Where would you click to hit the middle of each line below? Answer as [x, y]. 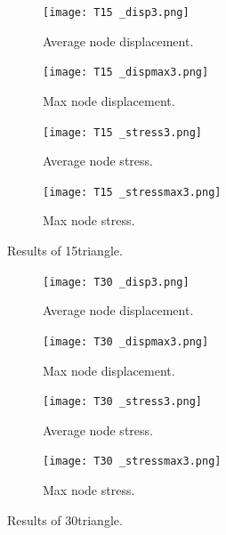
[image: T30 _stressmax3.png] [132, 462]
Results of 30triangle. [65, 519]
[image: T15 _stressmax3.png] [132, 192]
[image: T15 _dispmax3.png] [126, 73]
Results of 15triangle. [65, 250]
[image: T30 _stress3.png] [122, 402]
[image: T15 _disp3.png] [116, 12]
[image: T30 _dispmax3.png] [126, 341]
